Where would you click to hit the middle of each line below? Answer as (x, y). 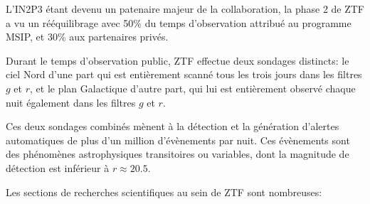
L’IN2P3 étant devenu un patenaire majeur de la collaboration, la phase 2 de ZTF (185, 9)
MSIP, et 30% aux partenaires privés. (87, 37)
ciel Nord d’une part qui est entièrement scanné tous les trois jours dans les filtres (184, 74)
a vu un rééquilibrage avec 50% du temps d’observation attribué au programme (179, 22)
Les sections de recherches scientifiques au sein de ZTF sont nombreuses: (164, 192)
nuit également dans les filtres (71, 102)
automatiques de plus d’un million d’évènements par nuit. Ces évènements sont (178, 140)
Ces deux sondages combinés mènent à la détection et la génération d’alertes (173, 126)
